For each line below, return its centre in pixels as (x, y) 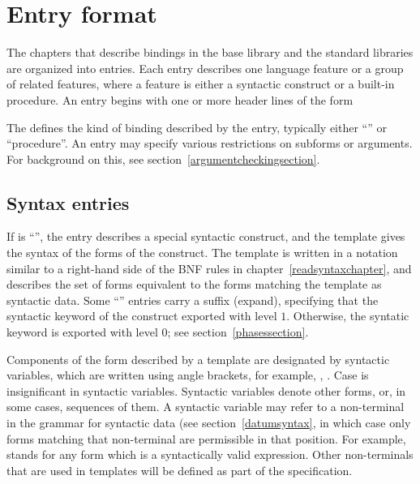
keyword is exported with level (82, 332)
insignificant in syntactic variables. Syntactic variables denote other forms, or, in (206, 390)
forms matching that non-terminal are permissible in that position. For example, (206, 438)
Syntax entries (68, 202)
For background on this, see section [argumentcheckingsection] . (163, 158)
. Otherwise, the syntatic (348, 316)
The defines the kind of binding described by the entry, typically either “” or (197, 127)
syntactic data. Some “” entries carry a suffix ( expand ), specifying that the (193, 300)
